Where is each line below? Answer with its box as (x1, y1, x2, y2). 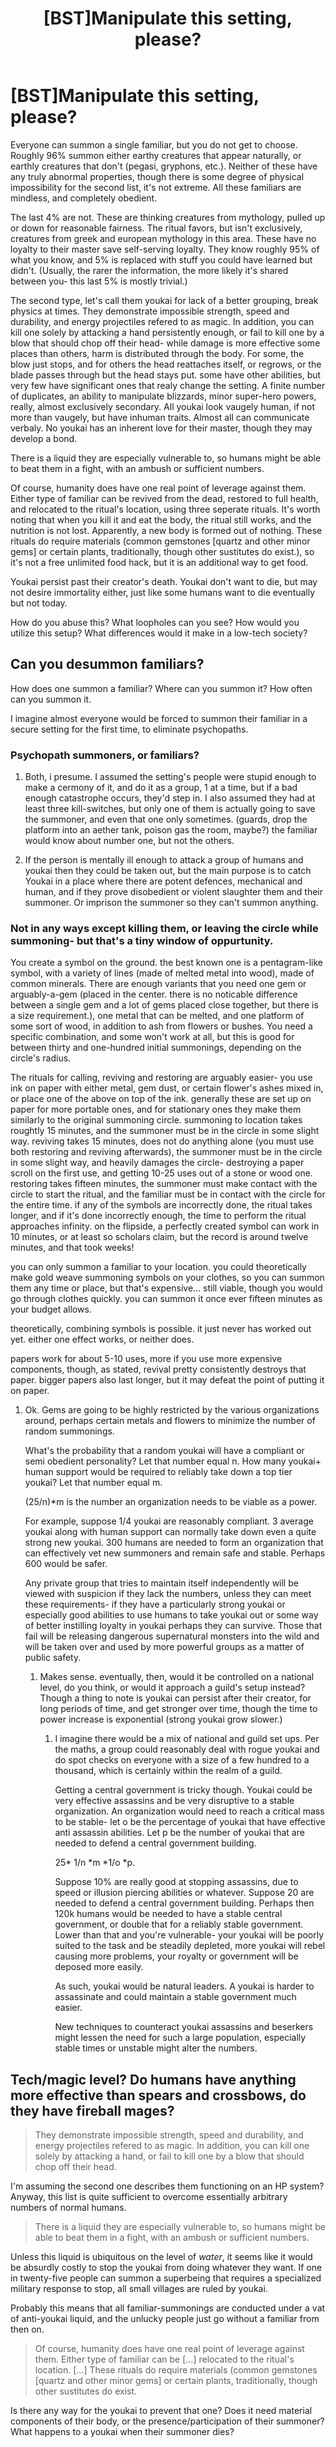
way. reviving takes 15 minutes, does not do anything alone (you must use (10, 1135, 315, 1147)
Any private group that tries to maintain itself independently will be (24, 1577, 299, 1589)
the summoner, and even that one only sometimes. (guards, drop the (24, 813, 308, 826)
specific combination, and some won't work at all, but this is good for (10, 1031, 295, 1043)
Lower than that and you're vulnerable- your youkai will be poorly (54, 1929, 325, 1941)
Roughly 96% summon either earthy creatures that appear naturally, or (10, 149, 302, 161)
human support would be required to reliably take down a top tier (24, 1466, 293, 1478)
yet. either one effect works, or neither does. (10, 1333, 195, 1346)
